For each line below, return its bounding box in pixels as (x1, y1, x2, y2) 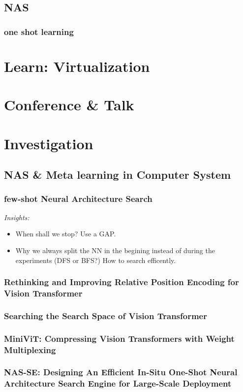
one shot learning (4, 25, 74, 37)
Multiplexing (4, 343, 56, 356)
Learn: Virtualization (4, 56, 150, 76)
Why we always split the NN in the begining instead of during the (15, 245, 215, 255)
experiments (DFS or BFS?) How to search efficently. (15, 255, 176, 265)
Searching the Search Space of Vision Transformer (4, 309, 207, 322)
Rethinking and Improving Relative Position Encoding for (4, 276, 239, 288)
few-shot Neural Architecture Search (4, 193, 152, 205)
